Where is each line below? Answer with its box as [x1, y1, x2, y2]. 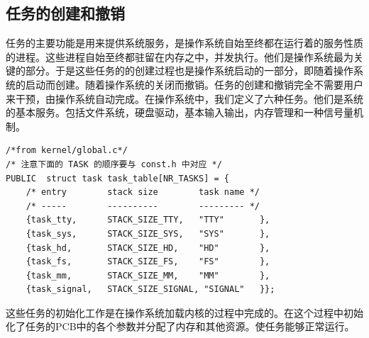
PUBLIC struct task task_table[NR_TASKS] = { [6, 173, 229, 184]
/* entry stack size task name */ [26, 187, 260, 198]
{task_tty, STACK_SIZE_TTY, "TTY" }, [26, 215, 270, 225]
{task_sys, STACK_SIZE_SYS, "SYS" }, [26, 228, 270, 239]
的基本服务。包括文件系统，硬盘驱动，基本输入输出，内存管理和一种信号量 [6, 105, 353, 120]
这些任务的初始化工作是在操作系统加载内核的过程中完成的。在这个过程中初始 [6, 305, 363, 320]
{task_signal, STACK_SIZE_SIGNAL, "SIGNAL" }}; [26, 284, 275, 295]
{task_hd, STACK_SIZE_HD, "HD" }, [26, 242, 270, 253]
